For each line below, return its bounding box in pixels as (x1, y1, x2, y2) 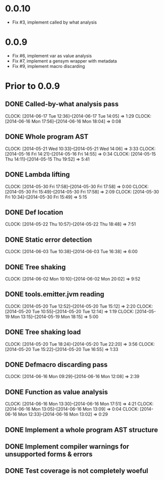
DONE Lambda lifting (5, 170, 70, 179)
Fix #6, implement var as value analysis (12, 53, 92, 59)
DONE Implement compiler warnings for (5, 442, 129, 450)
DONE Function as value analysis (5, 387, 108, 396)
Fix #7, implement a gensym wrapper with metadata (12, 58, 117, 64)
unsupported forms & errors (5, 450, 93, 458)
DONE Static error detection (5, 235, 92, 244)
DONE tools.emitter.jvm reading (5, 290, 105, 298)
